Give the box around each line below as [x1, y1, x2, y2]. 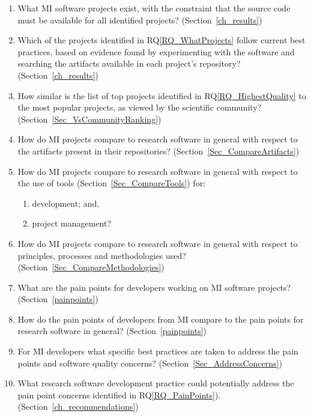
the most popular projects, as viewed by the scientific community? [17, 101, 262, 114]
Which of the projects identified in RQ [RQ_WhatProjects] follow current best [17, 34, 306, 46]
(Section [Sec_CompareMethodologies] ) [17, 261, 165, 273]
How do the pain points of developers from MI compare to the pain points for [17, 312, 304, 325]
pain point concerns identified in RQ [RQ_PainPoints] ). [17, 388, 221, 401]
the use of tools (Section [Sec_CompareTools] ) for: [17, 177, 206, 189]
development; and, [32, 196, 100, 209]
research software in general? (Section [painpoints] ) [17, 324, 207, 337]
